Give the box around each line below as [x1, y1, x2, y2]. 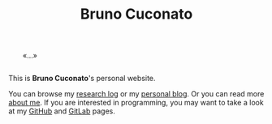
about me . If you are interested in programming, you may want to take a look [8, 98, 264, 108]
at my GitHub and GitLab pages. [8, 106, 115, 116]
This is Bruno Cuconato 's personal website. [8, 74, 156, 83]
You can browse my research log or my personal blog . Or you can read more [8, 89, 265, 99]
